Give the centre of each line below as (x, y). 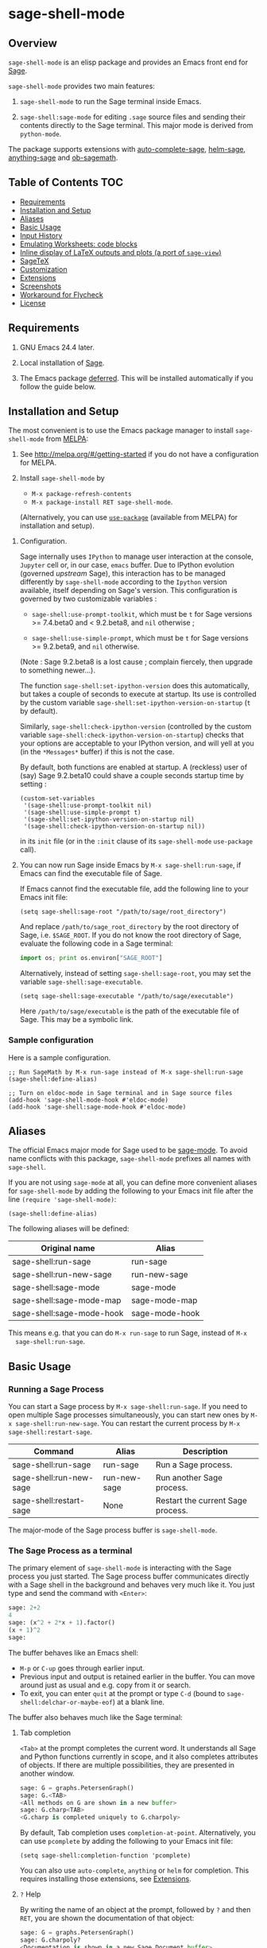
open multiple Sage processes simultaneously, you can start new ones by (129, 1415)
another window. (47, 1773)
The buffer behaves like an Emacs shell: (74, 1652)
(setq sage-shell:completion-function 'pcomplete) (105, 1856)
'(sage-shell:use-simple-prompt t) (82, 813)
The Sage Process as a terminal (70, 1551)
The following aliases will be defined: (69, 1229)
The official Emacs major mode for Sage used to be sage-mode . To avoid (128, 1150)
